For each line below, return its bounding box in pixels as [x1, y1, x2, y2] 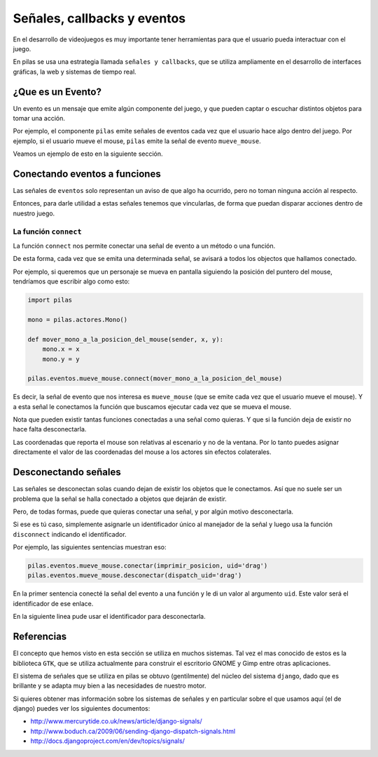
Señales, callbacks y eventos [13, 11, 186, 26]
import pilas [27, 296, 73, 304]
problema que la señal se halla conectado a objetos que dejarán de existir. [13, 495, 227, 503]
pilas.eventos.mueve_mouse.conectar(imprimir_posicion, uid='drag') [27, 562, 268, 570]
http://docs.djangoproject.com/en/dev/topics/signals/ [30, 737, 185, 745]
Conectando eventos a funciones [13, 168, 161, 180]
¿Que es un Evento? [13, 86, 101, 98]
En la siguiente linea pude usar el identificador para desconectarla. [13, 612, 206, 621]
